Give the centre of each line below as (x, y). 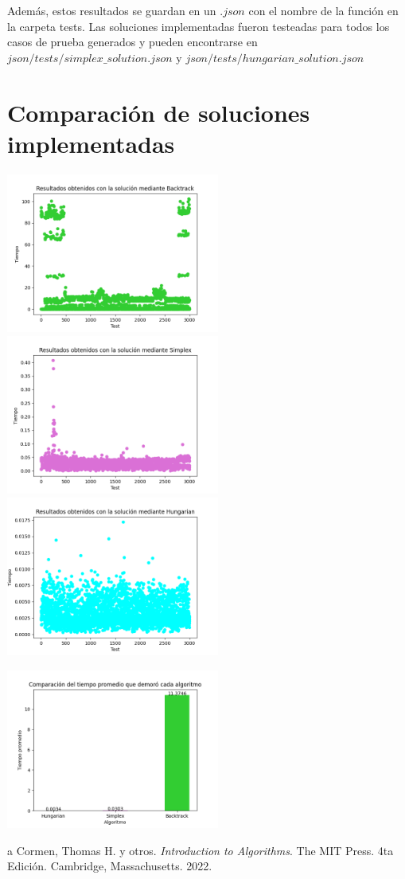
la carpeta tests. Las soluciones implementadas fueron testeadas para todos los (199, 26)
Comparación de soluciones (159, 112)
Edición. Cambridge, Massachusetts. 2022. (110, 866)
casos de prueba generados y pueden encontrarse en (132, 42)
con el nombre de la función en (323, 10)
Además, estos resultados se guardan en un (112, 10)
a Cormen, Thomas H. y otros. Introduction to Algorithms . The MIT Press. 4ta (201, 850)
